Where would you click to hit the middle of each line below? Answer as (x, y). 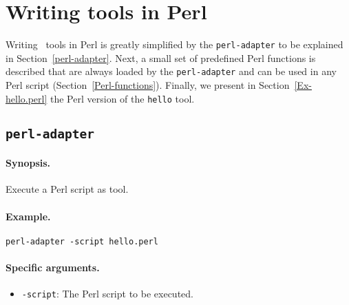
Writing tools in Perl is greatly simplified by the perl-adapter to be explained (174, 44)
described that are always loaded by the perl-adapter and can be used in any (171, 71)
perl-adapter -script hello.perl (82, 241)
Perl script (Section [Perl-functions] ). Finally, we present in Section (148, 85)
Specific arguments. (53, 267)
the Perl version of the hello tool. (123, 98)
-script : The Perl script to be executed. (107, 294)
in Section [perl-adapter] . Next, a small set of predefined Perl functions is (161, 57)
